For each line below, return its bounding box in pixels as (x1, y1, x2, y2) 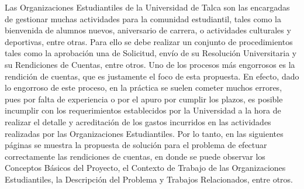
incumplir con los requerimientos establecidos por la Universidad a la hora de (5, 104, 281, 116)
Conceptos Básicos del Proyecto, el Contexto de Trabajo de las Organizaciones (5, 161, 286, 174)
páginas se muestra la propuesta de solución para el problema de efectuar (5, 139, 267, 151)
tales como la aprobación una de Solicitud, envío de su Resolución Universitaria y (5, 47, 297, 59)
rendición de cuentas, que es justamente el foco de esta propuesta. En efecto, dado (5, 70, 299, 82)
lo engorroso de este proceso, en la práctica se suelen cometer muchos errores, (5, 81, 282, 94)
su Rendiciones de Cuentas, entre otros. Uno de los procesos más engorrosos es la (5, 58, 295, 70)
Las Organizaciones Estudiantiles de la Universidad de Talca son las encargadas (5, 1, 290, 13)
